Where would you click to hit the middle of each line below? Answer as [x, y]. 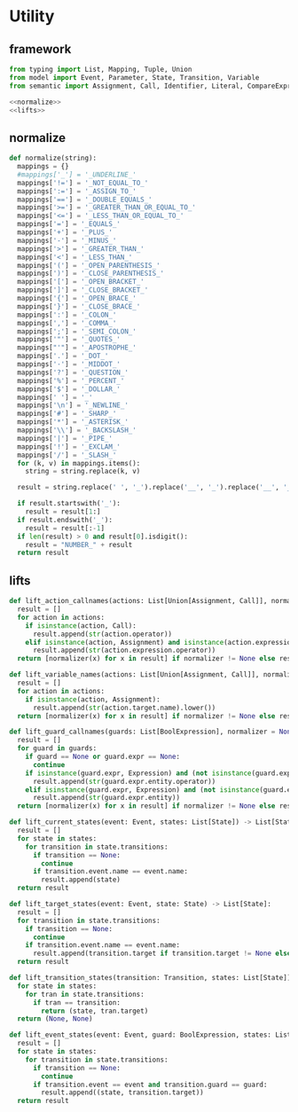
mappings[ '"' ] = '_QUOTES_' [69, 340]
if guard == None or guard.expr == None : [102, 756]
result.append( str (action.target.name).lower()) [124, 708]
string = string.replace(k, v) [83, 472]
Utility [32, 16]
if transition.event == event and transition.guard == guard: [150, 1085]
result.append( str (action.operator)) [102, 634]
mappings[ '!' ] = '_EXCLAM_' [69, 446]
